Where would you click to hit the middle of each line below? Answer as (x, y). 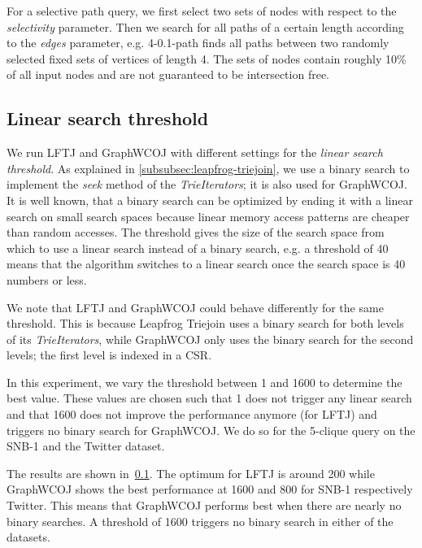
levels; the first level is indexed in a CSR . (109, 355)
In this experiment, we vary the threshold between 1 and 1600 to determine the (204, 382)
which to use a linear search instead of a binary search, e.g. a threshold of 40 (198, 248)
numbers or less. (47, 279)
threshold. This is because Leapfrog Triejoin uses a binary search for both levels (205, 323)
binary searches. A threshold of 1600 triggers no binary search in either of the (200, 521)
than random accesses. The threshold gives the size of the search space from (196, 232)
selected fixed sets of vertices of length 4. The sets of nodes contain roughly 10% (207, 58)
